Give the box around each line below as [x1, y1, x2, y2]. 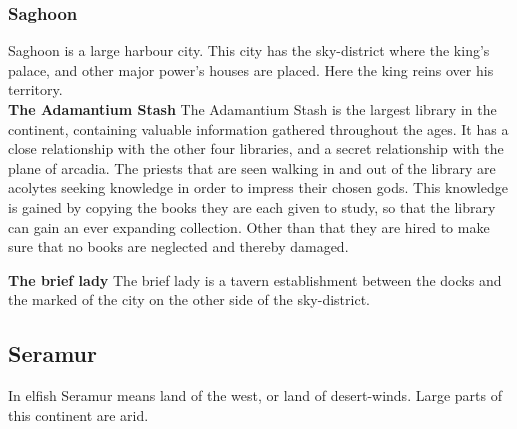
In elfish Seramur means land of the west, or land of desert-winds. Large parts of [8, 385, 502, 406]
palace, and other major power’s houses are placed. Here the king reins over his [8, 59, 494, 80]
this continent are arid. [8, 404, 149, 425]
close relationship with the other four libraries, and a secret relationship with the [8, 138, 504, 159]
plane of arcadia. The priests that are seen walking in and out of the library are [8, 157, 496, 178]
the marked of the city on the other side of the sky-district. [8, 289, 370, 310]
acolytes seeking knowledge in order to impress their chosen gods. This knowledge [8, 177, 508, 198]
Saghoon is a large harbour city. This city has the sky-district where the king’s [8, 40, 490, 61]
